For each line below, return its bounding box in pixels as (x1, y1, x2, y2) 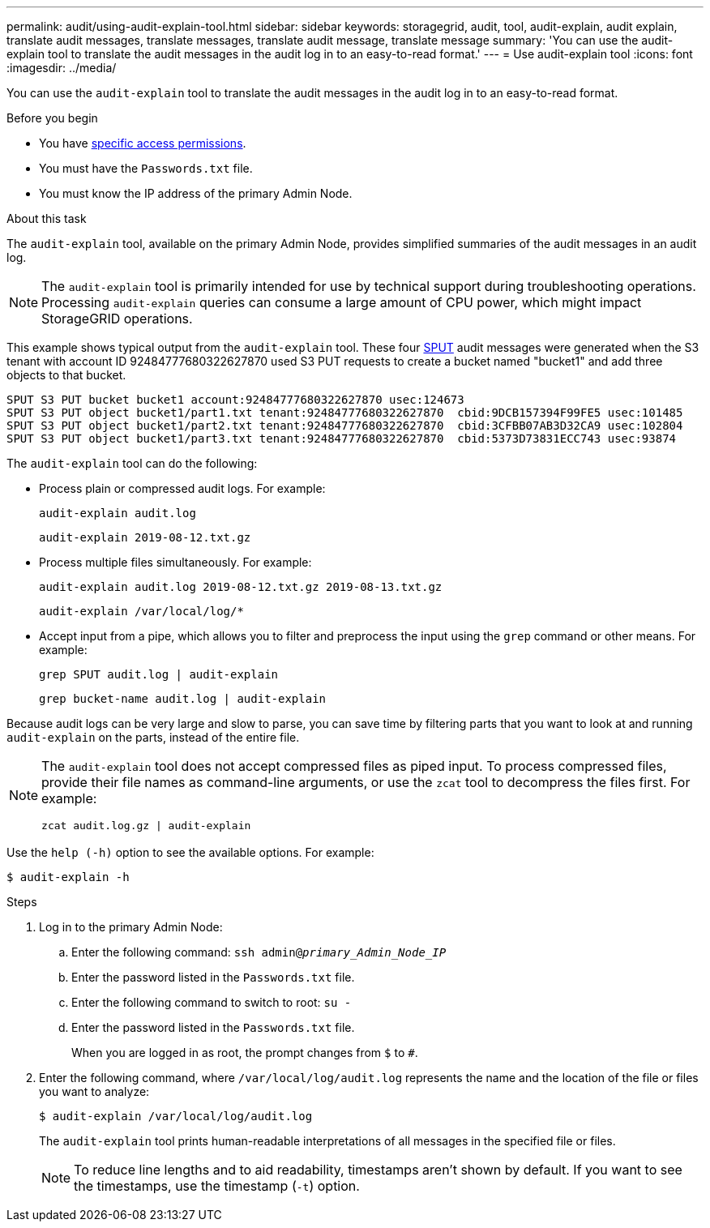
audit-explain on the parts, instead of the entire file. (6, 730, 300, 744)
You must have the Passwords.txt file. (39, 161, 253, 175)
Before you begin (6, 111, 98, 125)
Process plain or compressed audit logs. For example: (39, 481, 326, 495)
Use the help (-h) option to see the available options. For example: (6, 845, 374, 859)
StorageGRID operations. (41, 310, 193, 327)
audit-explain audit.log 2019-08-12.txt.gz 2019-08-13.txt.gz (39, 580, 443, 593)
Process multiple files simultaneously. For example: (39, 555, 312, 569)
